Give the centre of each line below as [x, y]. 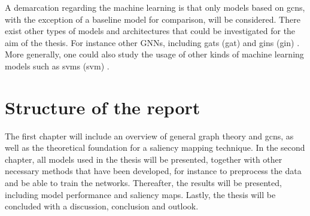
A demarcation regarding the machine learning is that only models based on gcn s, [155, 7]
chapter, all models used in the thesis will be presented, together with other [144, 159]
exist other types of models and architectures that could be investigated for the [150, 31]
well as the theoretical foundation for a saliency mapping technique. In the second [155, 147]
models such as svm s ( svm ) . [57, 66]
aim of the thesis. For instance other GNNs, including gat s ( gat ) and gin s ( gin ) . [152, 42]
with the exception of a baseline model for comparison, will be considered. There [153, 19]
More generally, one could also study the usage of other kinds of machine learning [154, 54]
